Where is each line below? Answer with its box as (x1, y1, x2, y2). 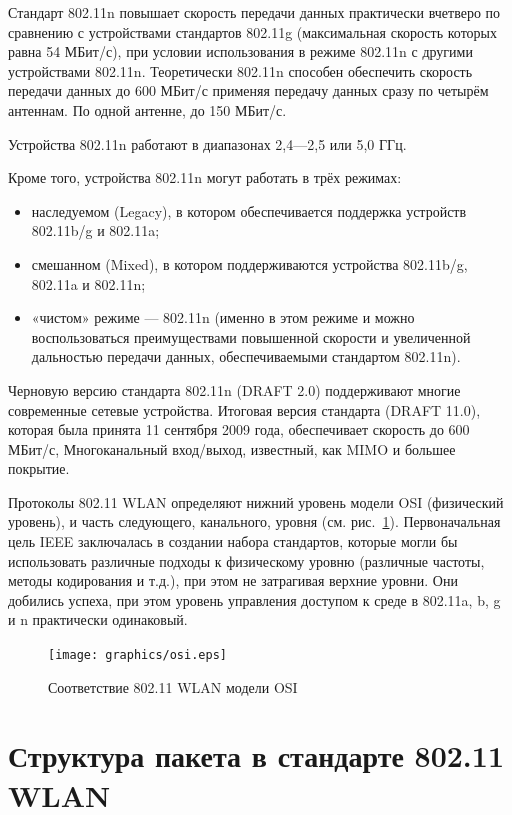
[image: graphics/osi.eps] (48, 648, 227, 663)
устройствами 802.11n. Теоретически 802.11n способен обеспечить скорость (8, 60, 473, 81)
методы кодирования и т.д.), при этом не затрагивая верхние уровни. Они (8, 570, 458, 591)
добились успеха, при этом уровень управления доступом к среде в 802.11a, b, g (8, 589, 501, 610)
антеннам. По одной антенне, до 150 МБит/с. (8, 99, 287, 120)
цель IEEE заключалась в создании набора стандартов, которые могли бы (8, 531, 458, 552)
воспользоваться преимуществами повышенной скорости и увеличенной (31, 326, 471, 347)
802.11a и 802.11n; (31, 273, 146, 294)
